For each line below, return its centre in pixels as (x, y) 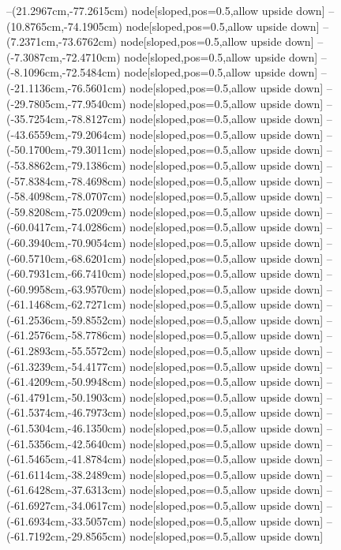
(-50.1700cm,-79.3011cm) (66, 150)
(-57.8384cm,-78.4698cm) (66, 180)
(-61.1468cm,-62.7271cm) (66, 304)
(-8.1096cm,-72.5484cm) (64, 72)
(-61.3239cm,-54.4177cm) (66, 366)
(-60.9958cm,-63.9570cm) (66, 288)
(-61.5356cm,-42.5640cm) (66, 443)
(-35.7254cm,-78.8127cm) (66, 119)
